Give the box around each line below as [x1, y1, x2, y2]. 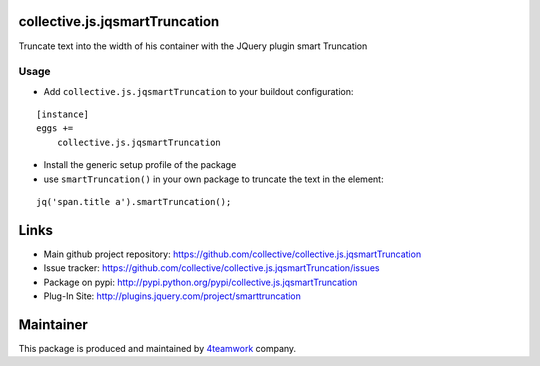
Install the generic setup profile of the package [43, 159, 237, 171]
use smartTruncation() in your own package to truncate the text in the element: [43, 173, 384, 185]
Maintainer [18, 316, 89, 333]
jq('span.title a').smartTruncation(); [36, 196, 232, 207]
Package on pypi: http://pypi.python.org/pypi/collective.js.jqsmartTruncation [43, 276, 358, 288]
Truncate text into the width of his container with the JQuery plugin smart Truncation [18, 40, 368, 52]
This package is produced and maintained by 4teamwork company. [18, 342, 297, 354]
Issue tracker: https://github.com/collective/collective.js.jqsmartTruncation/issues [43, 262, 380, 274]
